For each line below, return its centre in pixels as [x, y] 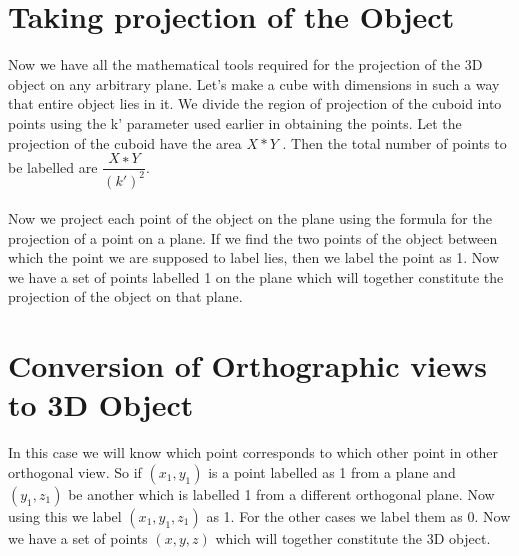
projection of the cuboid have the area [125, 142]
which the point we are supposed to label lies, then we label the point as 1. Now [254, 257]
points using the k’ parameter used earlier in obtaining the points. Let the [235, 122]
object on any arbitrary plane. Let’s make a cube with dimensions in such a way [254, 83]
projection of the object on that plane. [125, 296]
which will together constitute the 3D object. [353, 537]
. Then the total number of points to [394, 142]
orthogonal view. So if [75, 471]
